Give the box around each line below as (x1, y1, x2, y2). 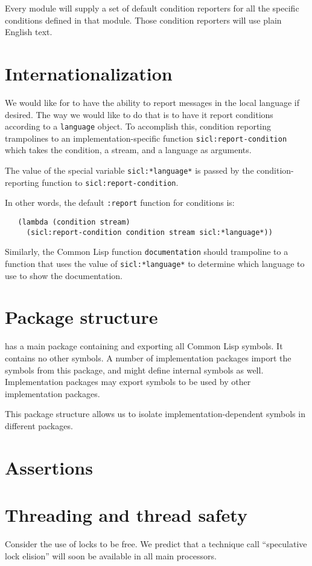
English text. (5, 25, 53, 38)
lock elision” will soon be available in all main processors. (5, 549, 217, 562)
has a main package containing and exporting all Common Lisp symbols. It (5, 340, 283, 352)
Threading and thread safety (5, 502, 247, 527)
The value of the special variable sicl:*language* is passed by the (5, 164, 254, 176)
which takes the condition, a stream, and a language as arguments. (5, 143, 252, 156)
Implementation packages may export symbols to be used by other (5, 375, 251, 388)
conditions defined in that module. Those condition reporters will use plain (5, 13, 282, 26)
